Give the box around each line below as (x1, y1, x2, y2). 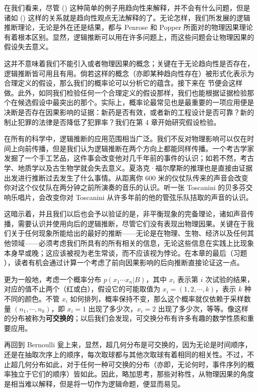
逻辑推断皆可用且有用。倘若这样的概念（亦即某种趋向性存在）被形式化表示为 (4, 68, 254, 78)
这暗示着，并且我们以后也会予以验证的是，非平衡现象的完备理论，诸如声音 (4, 208, 247, 219)
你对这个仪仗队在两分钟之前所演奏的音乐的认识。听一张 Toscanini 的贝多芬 (4, 182, 246, 193)
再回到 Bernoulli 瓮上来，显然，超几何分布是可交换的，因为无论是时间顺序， (4, 339, 252, 350)
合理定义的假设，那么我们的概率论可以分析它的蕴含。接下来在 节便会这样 (4, 78, 243, 88)
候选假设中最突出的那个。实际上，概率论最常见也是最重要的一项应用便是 (17, 97, 254, 107)
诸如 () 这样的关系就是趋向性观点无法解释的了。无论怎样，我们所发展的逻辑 (4, 12, 251, 22)
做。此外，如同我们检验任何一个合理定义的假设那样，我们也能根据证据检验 (4, 87, 247, 98)
